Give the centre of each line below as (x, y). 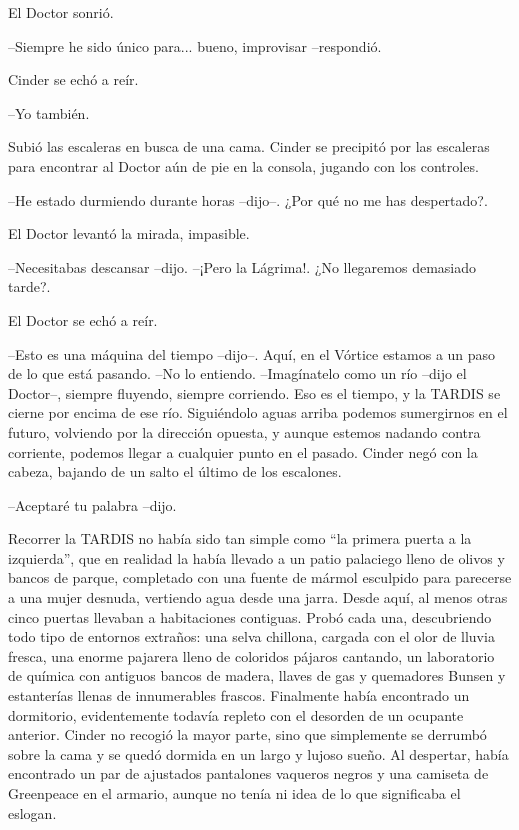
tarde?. (29, 286)
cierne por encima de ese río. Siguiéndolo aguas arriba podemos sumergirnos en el (258, 412)
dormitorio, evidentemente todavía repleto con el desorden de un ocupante (236, 714)
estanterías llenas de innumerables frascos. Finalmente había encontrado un (239, 695)
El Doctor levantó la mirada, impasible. (129, 233)
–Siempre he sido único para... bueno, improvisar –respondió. (195, 45)
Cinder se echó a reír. (73, 79)
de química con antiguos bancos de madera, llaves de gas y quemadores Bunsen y (257, 675)
